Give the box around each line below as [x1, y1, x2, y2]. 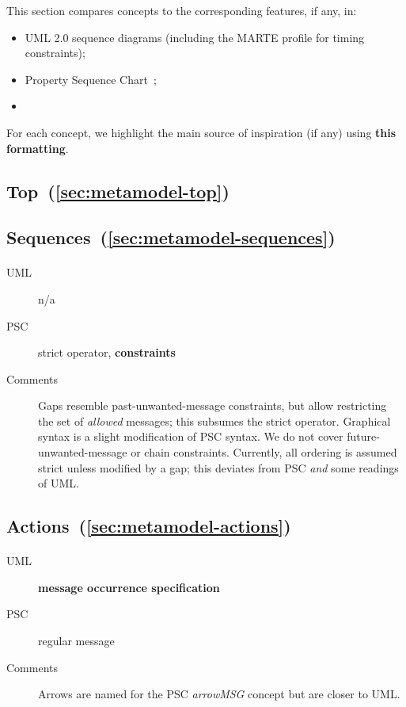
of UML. [38, 475, 79, 491]
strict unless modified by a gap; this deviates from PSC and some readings [38, 459, 399, 476]
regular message [38, 632, 115, 648]
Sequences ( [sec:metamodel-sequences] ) [6, 225, 336, 250]
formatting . [6, 139, 69, 156]
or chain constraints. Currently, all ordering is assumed [131, 444, 397, 461]
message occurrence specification [38, 579, 220, 595]
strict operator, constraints [38, 344, 176, 361]
